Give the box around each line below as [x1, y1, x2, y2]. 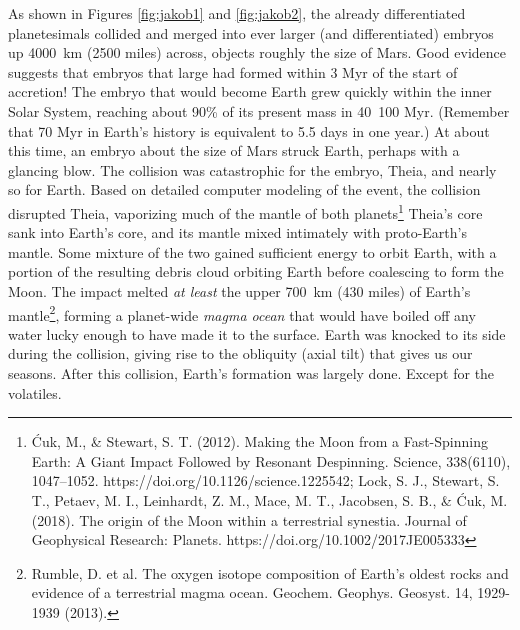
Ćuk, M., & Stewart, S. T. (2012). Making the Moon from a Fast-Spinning [31, 431, 488, 452]
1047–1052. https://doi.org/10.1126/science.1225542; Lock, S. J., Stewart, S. [31, 470, 500, 491]
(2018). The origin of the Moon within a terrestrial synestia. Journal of [31, 509, 467, 530]
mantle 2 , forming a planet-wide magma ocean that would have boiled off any [8, 301, 476, 325]
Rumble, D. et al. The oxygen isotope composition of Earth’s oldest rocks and [31, 562, 509, 583]
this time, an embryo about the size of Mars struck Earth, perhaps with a [8, 140, 460, 161]
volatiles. [8, 382, 62, 403]
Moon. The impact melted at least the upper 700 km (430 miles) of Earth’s [8, 280, 471, 301]
